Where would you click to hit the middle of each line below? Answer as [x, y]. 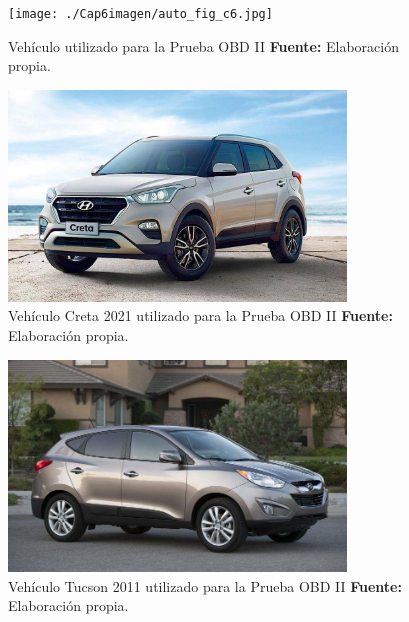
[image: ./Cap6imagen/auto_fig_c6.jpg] [140, 14]
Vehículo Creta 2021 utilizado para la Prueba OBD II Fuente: [200, 315]
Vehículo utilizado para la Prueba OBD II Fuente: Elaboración [204, 45]
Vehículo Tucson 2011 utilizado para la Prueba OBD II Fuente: [205, 585]
